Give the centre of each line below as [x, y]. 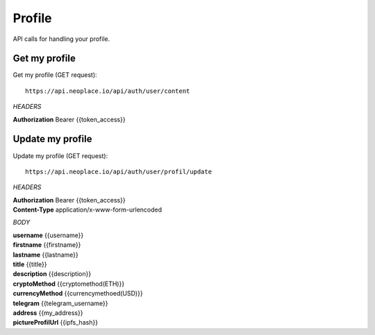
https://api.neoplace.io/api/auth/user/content [108, 91]
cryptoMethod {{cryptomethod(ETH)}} [69, 284]
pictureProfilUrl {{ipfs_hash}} [56, 323]
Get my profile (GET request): [55, 75]
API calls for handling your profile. [61, 39]
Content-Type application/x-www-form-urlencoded [87, 210]
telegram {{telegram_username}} [60, 303]
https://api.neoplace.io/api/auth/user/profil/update [118, 171]
